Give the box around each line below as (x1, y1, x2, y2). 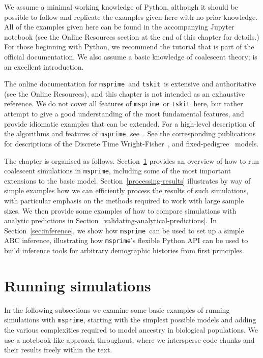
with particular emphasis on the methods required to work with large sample (4, 195, 244, 205)
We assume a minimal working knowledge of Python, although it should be (4, 2, 238, 12)
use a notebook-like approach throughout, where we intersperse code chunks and (4, 334, 255, 345)
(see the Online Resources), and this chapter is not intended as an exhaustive (4, 88, 245, 99)
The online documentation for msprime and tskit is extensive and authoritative (4, 78, 256, 89)
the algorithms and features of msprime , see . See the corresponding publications (4, 128, 256, 139)
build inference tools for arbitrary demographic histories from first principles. (4, 245, 244, 256)
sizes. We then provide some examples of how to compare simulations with (4, 205, 237, 216)
